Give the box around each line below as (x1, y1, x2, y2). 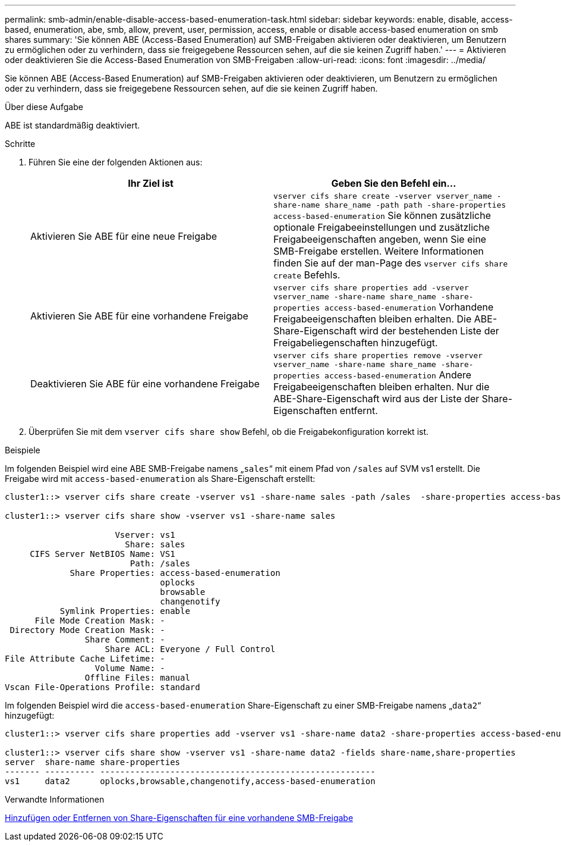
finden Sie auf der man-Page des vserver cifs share (273, 257, 508, 269)
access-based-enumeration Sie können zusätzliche (273, 209, 491, 221)
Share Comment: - (84, 635, 165, 644)
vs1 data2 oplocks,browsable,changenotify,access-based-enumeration (5, 776, 376, 786)
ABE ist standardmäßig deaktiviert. (5, 120, 140, 130)
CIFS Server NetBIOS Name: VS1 (30, 549, 175, 559)
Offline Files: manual (84, 673, 190, 682)
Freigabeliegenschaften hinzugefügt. (273, 337, 438, 349)
